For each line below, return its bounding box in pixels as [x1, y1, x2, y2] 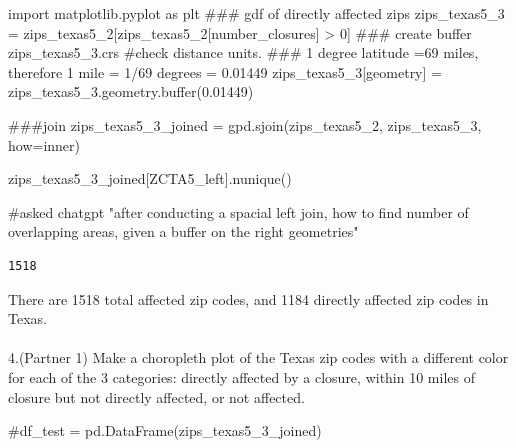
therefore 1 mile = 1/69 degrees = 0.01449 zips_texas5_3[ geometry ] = [8, 61, 442, 82]
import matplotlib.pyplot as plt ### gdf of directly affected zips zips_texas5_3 [8, 3, 505, 23]
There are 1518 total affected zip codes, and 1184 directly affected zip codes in [8, 288, 489, 309]
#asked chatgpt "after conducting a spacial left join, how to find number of [8, 201, 469, 222]
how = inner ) [8, 134, 81, 155]
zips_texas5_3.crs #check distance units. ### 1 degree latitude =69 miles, [8, 42, 479, 63]
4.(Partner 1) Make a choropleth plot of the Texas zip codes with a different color [8, 347, 509, 368]
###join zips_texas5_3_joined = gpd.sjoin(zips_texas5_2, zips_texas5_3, [8, 114, 482, 135]
